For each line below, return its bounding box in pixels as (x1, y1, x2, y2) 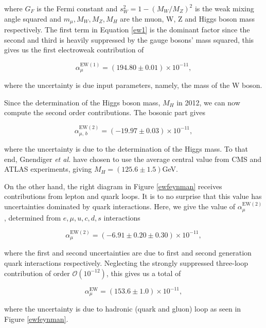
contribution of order (4, 267, 70, 278)
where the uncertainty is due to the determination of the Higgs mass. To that (4, 143, 249, 154)
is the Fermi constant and (37, 3, 118, 13)
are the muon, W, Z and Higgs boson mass (120, 13, 255, 24)
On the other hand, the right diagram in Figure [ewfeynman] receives (4, 180, 222, 191)
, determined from (4, 212, 61, 223)
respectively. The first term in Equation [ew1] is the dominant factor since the (4, 24, 250, 35)
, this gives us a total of (106, 267, 181, 278)
